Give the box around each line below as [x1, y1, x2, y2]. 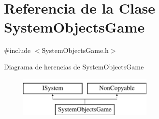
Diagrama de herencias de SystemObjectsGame [4, 61, 144, 71]
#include [4, 45, 31, 55]
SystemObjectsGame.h [42, 45, 109, 55]
